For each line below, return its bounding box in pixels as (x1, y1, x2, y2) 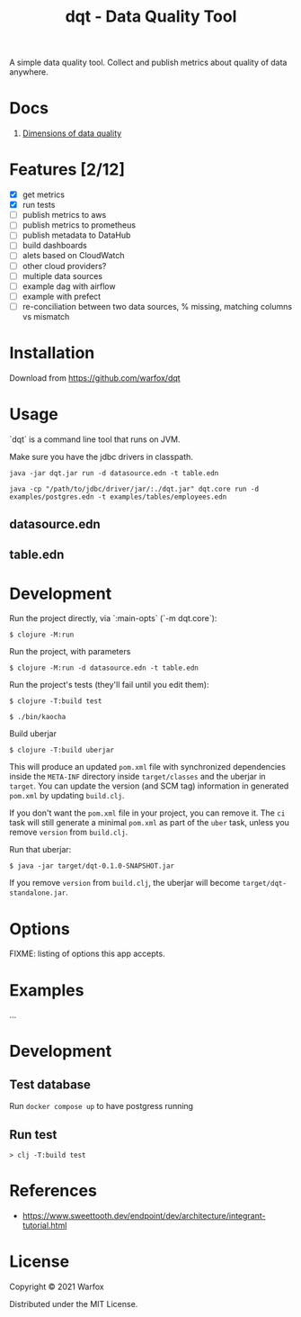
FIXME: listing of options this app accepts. (9, 948, 165, 960)
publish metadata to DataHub (22, 230, 131, 240)
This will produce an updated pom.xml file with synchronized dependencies (9, 762, 286, 772)
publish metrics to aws (22, 210, 107, 221)
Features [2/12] (9, 159, 126, 180)
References (9, 1181, 97, 1201)
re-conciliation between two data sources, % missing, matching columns (22, 301, 293, 311)
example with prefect (22, 291, 102, 302)
